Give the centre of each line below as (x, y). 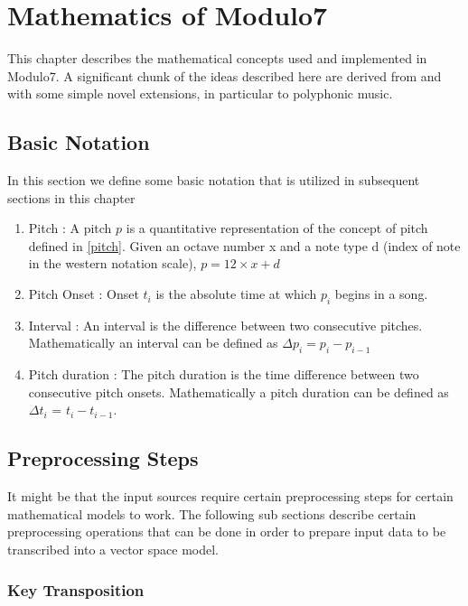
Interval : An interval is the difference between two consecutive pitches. (225, 325)
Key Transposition (76, 589)
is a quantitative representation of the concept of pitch (277, 228)
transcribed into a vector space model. (113, 550)
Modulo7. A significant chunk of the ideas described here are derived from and (225, 75)
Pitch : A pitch (70, 228)
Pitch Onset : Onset (84, 294)
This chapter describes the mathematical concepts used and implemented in (217, 58)
